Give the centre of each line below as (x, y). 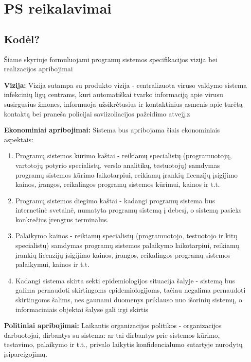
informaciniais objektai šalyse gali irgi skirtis (82, 309)
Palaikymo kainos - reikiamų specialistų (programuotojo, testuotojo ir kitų (126, 236)
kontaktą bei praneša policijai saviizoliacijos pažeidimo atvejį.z (97, 113)
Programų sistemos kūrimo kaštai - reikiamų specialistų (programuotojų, (124, 156)
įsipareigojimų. (26, 354)
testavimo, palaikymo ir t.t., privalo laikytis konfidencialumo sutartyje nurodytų (123, 344)
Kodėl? (22, 39)
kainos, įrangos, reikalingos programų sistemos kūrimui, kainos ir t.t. (117, 184)
